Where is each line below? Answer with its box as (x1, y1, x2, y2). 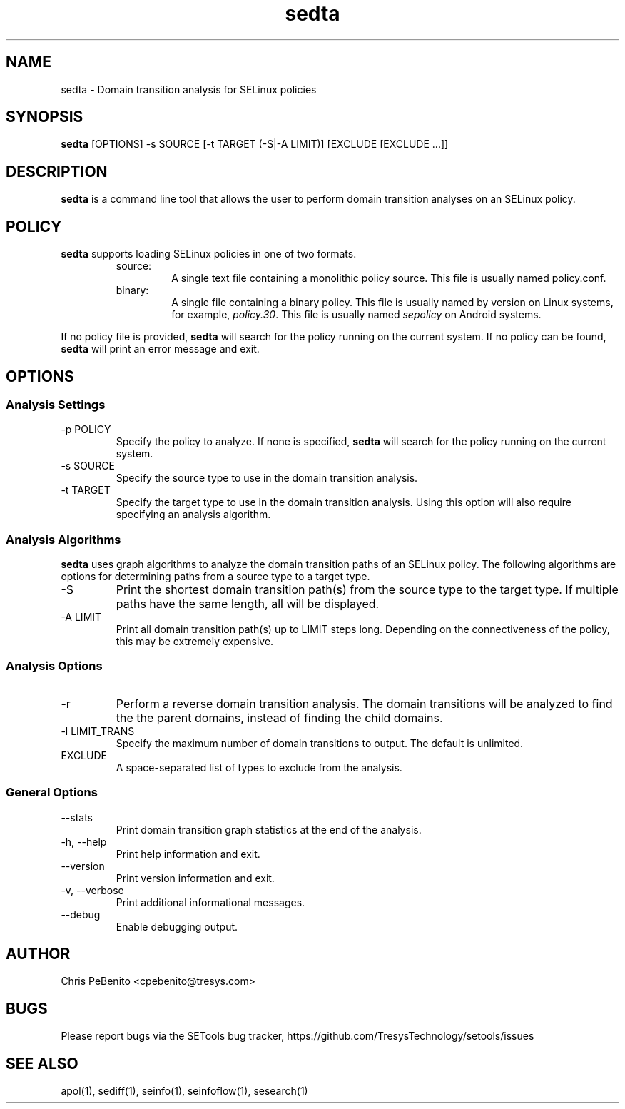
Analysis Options (6, 659, 103, 674)
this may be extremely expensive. (116, 635, 274, 648)
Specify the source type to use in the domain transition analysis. (116, 472, 418, 485)
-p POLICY (61, 423, 111, 436)
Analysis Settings (6, 397, 106, 412)
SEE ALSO (6, 1054, 78, 1073)
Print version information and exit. (116, 871, 275, 884)
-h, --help (61, 835, 107, 848)
